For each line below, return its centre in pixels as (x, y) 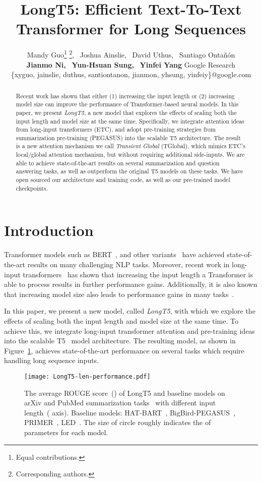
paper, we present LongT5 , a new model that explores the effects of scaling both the (126, 112)
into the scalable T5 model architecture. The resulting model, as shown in (120, 341)
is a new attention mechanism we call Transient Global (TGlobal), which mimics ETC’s (130, 146)
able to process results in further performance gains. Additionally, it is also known (131, 284)
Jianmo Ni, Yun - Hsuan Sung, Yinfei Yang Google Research (131, 64)
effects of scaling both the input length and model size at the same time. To (121, 320)
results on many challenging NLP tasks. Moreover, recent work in (128, 264)
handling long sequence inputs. (52, 360)
